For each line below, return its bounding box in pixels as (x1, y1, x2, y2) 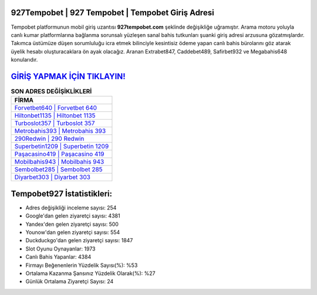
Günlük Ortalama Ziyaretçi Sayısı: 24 (25, 278, 114, 285)
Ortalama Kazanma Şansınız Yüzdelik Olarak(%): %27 (25, 270, 156, 277)
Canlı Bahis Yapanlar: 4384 (25, 253, 92, 260)
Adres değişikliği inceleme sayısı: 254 (25, 204, 117, 211)
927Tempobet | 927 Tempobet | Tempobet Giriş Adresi (11, 8, 214, 18)
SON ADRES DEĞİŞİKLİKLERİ (11, 87, 92, 96)
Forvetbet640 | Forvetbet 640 (14, 104, 97, 112)
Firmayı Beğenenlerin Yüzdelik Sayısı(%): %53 (25, 262, 138, 269)
